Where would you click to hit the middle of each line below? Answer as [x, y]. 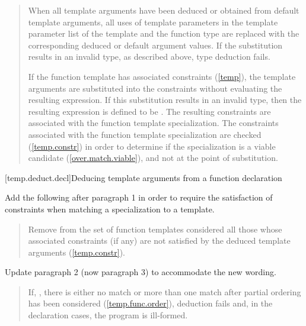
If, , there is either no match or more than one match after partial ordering [165, 291]
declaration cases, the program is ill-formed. [108, 315]
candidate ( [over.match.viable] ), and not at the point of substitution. [153, 158]
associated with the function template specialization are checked [145, 134]
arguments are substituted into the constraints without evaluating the [155, 88]
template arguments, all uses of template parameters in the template [153, 22]
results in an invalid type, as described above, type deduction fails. [149, 57]
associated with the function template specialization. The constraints [153, 123]
